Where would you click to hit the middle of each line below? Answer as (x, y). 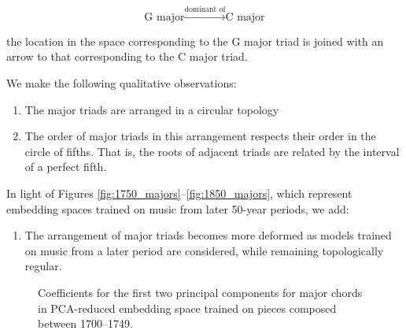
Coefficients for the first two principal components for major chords (200, 292)
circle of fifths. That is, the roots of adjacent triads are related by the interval (212, 151)
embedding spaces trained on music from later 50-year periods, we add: (178, 208)
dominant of (205, 9)
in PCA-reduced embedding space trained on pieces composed (187, 308)
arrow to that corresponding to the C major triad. (127, 56)
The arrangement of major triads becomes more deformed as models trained (208, 235)
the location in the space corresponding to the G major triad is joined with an (195, 41)
